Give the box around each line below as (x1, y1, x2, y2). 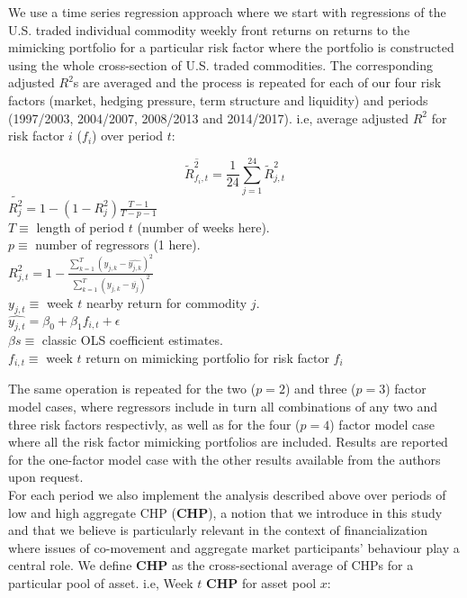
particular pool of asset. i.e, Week (8, 573, 193, 592)
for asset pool (241, 573, 317, 592)
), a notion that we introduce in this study (208, 503, 443, 521)
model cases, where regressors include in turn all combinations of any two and (8, 396, 438, 415)
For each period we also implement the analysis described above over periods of (8, 485, 446, 503)
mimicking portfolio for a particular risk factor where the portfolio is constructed (8, 38, 454, 57)
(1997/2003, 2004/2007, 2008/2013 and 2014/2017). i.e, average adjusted (8, 108, 409, 127)
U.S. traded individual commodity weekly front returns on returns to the (8, 20, 410, 39)
